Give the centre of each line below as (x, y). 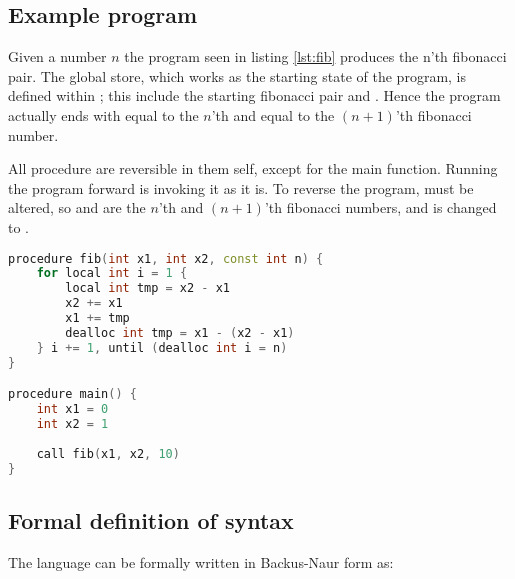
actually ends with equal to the (103, 114)
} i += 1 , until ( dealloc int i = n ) (162, 347)
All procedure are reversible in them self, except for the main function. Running (253, 168)
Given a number (57, 56)
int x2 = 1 (72, 423)
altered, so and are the (77, 207)
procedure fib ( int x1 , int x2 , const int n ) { (166, 258)
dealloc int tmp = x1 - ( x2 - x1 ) (180, 332)
